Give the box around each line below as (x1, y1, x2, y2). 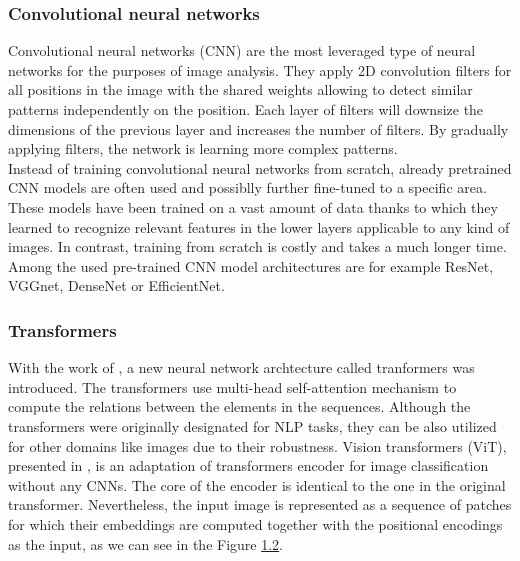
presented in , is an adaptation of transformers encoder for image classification (8, 455, 489, 476)
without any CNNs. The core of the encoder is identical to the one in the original (8, 474, 506, 495)
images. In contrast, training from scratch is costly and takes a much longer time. (8, 236, 507, 257)
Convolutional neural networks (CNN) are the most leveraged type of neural (8, 40, 476, 61)
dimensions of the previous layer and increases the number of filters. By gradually (8, 118, 509, 139)
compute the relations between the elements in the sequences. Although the (8, 396, 471, 417)
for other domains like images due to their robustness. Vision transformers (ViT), (8, 435, 507, 456)
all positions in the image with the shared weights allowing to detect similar (8, 79, 473, 100)
